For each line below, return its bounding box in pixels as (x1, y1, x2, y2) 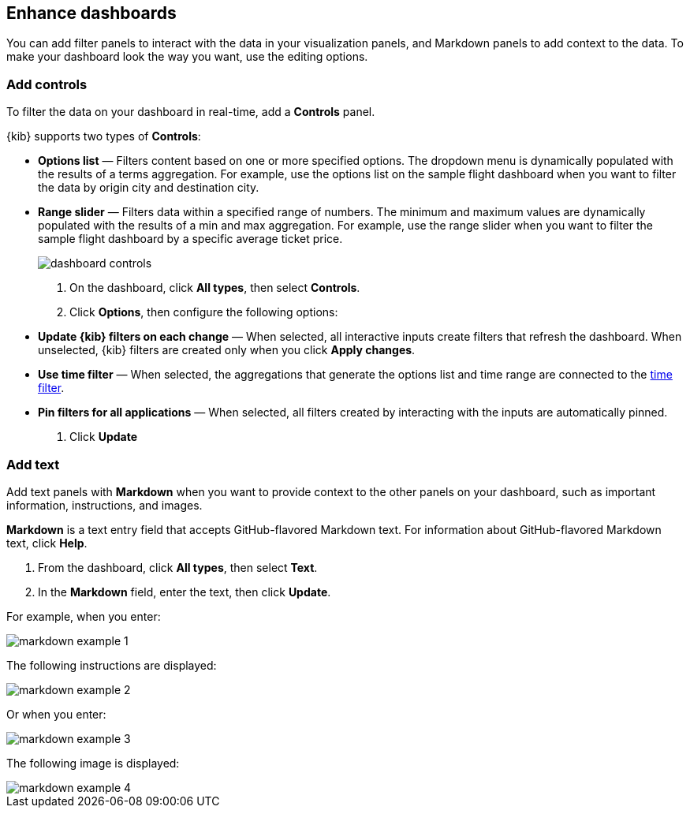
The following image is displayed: (6, 756, 180, 770)
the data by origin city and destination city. (38, 181, 259, 195)
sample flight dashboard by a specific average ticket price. (38, 232, 343, 246)
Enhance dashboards (6, 3, 177, 23)
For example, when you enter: (6, 609, 161, 623)
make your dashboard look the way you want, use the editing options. (6, 50, 368, 64)
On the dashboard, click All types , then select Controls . (69, 281, 360, 295)
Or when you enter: (6, 707, 106, 721)
